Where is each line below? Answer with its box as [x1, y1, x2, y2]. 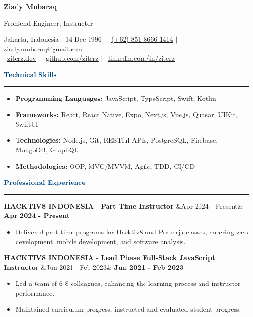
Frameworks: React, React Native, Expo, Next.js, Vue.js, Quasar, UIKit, [15, 109, 237, 119]
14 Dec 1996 [65, 34, 102, 44]
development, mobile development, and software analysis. [15, 236, 186, 246]
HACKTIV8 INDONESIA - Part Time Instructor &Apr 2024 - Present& [4, 200, 243, 211]
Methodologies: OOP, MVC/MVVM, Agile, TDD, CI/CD [15, 161, 195, 171]
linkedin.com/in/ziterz [108, 53, 175, 63]
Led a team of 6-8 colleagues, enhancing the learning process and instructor [15, 278, 241, 288]
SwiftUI [15, 118, 38, 129]
